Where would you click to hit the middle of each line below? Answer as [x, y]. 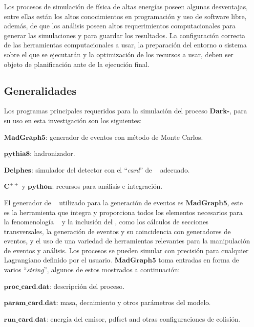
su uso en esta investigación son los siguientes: [73, 120]
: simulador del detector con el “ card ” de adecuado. [110, 169]
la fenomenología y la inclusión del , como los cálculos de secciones [106, 222]
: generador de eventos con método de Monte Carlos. [124, 137]
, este [235, 202]
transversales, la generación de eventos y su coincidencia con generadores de [117, 231]
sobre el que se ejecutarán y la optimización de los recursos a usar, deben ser [119, 54]
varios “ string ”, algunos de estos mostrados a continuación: [92, 270]
